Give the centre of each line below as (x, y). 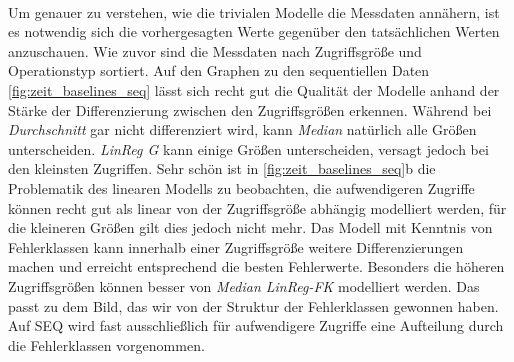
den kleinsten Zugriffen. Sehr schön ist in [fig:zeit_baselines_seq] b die (222, 168)
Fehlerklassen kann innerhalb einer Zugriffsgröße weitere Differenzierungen (236, 246)
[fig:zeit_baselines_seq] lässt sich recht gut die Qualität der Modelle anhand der (254, 89)
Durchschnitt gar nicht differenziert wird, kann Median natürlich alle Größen (242, 129)
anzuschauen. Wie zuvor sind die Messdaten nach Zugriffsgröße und (215, 50)
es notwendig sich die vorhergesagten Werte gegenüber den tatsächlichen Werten (254, 31)
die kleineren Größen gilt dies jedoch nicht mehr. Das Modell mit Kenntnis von (250, 227)
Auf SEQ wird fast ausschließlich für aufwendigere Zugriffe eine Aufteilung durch (256, 325)
